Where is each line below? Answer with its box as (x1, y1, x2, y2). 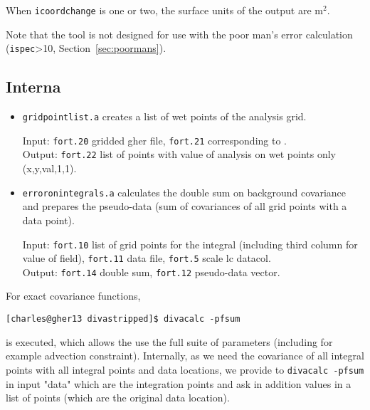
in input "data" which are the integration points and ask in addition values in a (6, 376, 351, 391)
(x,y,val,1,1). (22, 161, 77, 176)
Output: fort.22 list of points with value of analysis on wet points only (22, 147, 337, 162)
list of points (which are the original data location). (6, 390, 230, 405)
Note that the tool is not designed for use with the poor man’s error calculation (6, 26, 353, 41)
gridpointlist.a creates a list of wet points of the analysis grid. (22, 109, 307, 124)
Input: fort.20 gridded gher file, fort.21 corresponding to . (22, 132, 287, 147)
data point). (22, 212, 75, 227)
